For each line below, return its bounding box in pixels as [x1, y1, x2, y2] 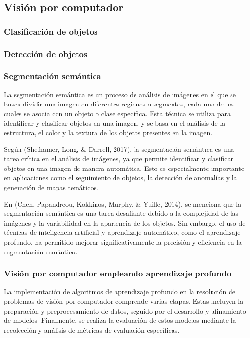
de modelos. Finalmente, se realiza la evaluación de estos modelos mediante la [4, 315, 236, 325]
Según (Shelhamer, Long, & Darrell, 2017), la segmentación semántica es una [4, 144, 234, 154]
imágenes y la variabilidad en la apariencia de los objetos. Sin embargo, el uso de [4, 217, 246, 228]
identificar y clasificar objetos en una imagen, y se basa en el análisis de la [4, 118, 226, 128]
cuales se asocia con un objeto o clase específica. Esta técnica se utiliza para [4, 108, 231, 118]
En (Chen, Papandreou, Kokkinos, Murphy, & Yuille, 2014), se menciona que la [4, 198, 242, 209]
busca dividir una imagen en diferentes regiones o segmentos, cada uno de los [4, 99, 234, 109]
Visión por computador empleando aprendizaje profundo [4, 267, 231, 279]
